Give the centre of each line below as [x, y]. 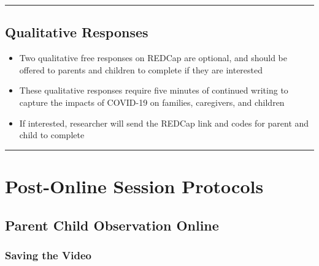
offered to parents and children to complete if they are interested [141, 69]
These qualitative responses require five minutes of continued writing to [154, 90]
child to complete [52, 135]
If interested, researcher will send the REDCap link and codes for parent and [164, 123]
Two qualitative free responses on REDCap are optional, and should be [153, 58]
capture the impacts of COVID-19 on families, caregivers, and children [152, 102]
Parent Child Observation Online [112, 225]
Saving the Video [48, 255]
